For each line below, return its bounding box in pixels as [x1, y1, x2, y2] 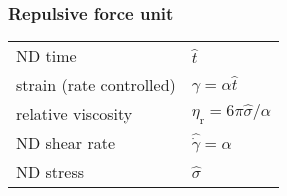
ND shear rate [16, 131, 116, 155]
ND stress [16, 160, 85, 184]
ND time [16, 44, 77, 68]
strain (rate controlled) [16, 73, 176, 97]
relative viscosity [16, 102, 133, 126]
